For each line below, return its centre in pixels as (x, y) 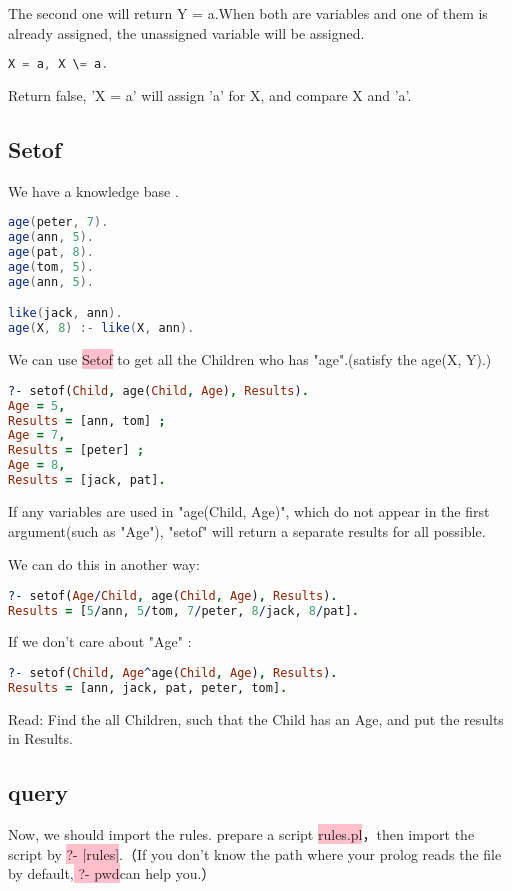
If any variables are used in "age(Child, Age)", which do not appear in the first (249, 510)
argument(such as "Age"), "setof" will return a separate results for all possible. (247, 530)
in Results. (40, 738)
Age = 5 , (37, 405)
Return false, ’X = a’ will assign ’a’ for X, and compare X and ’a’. (210, 95)
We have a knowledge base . (93, 190)
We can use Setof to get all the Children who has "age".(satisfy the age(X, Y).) (250, 359)
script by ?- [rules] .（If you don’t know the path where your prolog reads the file (255, 853)
